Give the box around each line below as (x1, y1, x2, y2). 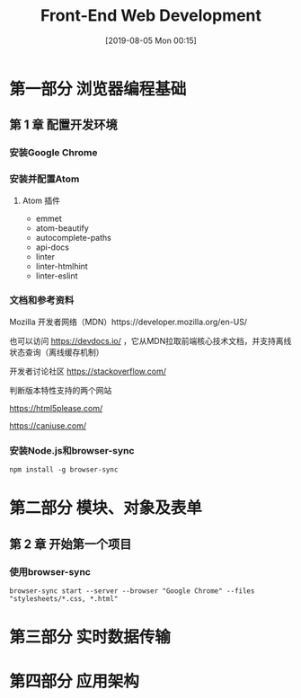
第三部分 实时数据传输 (9, 627, 171, 648)
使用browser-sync (9, 565, 92, 578)
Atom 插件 (22, 195, 61, 206)
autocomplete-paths (35, 232, 112, 243)
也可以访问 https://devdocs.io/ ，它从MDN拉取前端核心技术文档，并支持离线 (9, 335, 292, 346)
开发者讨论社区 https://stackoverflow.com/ (9, 366, 166, 376)
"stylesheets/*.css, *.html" (9, 595, 119, 604)
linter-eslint (35, 270, 78, 281)
